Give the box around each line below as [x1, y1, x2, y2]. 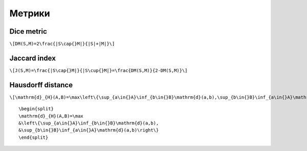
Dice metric [9, 27, 47, 36]
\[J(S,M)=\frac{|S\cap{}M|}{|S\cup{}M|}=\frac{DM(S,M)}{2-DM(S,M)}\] [9, 67, 188, 73]
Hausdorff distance [9, 81, 73, 89]
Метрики [9, 8, 51, 19]
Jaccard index [9, 54, 56, 62]
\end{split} [18, 134, 49, 140]
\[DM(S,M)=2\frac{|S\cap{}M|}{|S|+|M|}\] [9, 41, 115, 47]
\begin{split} [18, 106, 54, 112]
